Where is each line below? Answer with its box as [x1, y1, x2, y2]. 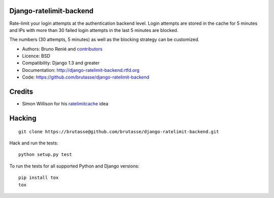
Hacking [9, 114, 37, 123]
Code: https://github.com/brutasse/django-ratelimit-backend [22, 74, 150, 81]
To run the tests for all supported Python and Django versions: [9, 163, 140, 169]
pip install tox [18, 175, 59, 181]
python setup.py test [18, 152, 72, 157]
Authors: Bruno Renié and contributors [22, 46, 102, 52]
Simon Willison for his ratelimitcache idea [22, 101, 109, 107]
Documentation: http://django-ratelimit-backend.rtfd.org [22, 67, 140, 73]
